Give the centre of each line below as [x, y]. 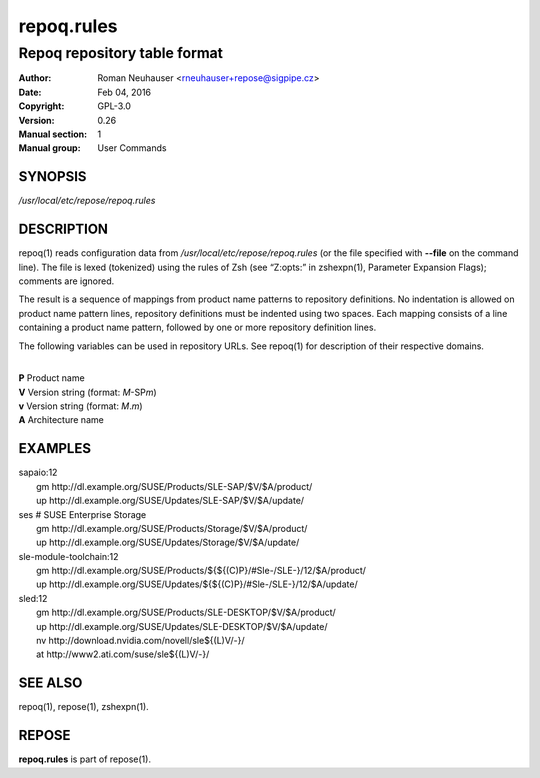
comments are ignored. [66, 281]
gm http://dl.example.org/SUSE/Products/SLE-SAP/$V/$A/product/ [174, 486]
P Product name [51, 378]
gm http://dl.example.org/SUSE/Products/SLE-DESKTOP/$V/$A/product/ [186, 612]
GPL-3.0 [114, 106]
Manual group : [49, 148]
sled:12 [33, 598]
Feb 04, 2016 [124, 92]
